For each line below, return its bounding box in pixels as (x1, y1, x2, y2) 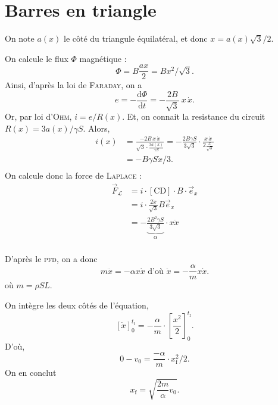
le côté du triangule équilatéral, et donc (64, 32, 208, 45)
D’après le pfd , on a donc (5, 252, 98, 264)
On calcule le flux (5, 52, 68, 64)
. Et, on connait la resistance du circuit (122, 110, 265, 123)
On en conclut (5, 366, 57, 379)
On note (5, 32, 35, 45)
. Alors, (83, 122, 110, 135)
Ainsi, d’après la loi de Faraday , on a (5, 79, 142, 91)
